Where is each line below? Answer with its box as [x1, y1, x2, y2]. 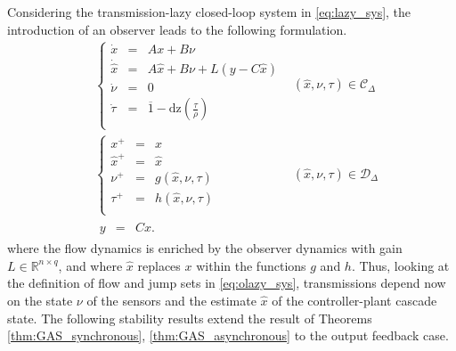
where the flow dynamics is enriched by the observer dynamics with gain [7, 239, 403, 257]
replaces [137, 256, 181, 274]
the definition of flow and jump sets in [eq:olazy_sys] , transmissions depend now [7, 273, 446, 292]
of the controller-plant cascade [272, 291, 437, 310]
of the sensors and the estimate [86, 291, 256, 310]
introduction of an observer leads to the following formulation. [7, 20, 347, 38]
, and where [58, 256, 123, 274]
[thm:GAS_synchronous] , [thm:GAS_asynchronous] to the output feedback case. [7, 326, 449, 345]
